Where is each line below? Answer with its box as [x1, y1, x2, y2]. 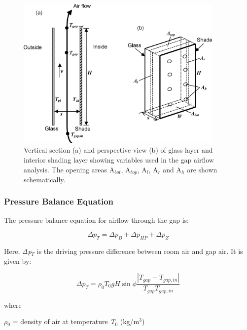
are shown [187, 164, 217, 174]
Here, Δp [4, 246, 32, 256]
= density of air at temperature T [12, 316, 115, 327]
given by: [4, 255, 32, 266]
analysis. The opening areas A [24, 164, 115, 174]
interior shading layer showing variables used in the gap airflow [24, 154, 214, 165]
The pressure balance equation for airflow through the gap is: [4, 214, 189, 225]
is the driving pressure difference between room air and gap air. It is [36, 246, 243, 256]
